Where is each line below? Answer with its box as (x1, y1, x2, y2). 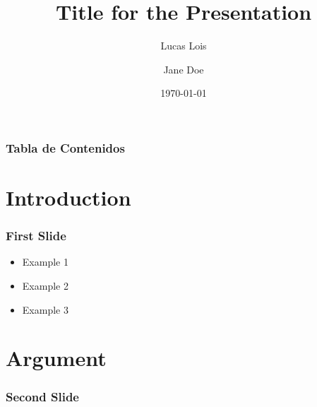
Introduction (6, 183, 131, 212)
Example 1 (22, 254, 68, 269)
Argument (6, 343, 107, 372)
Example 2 (22, 278, 68, 293)
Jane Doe (163, 61, 204, 76)
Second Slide (6, 387, 79, 405)
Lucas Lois (160, 38, 207, 53)
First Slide (6, 227, 66, 244)
